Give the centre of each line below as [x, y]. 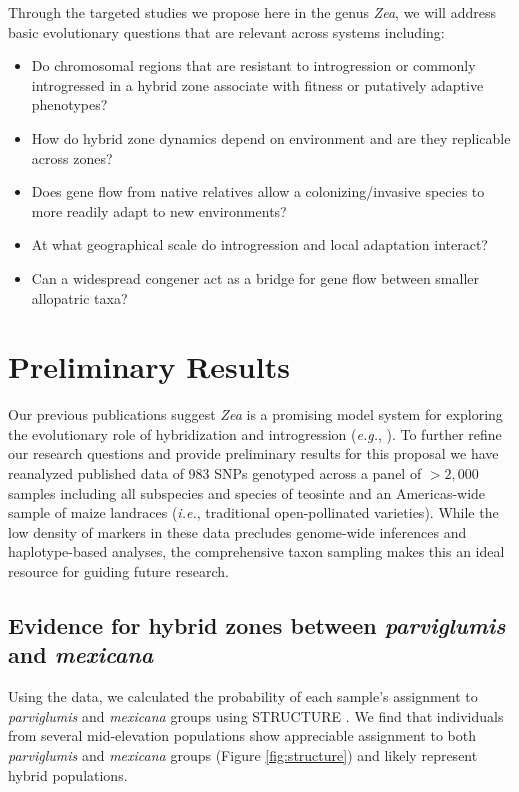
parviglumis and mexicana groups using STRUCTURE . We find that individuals [256, 715]
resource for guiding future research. [118, 571]
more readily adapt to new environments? [159, 210]
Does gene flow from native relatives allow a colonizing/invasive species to [258, 191]
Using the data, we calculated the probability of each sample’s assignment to [243, 696]
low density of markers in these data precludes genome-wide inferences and [237, 531]
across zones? [72, 157]
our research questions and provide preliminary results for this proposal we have [253, 453]
